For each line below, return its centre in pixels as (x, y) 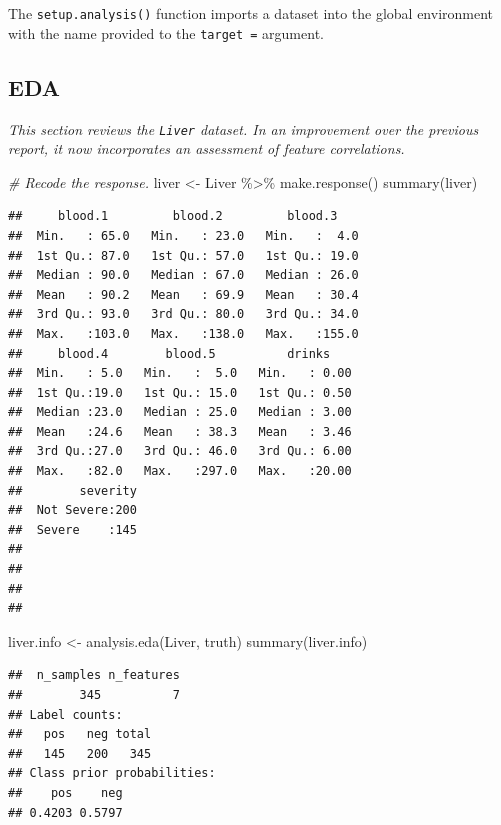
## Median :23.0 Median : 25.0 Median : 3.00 (180, 412)
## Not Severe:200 (72, 510)
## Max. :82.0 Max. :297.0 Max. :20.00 (180, 471)
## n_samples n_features (94, 675)
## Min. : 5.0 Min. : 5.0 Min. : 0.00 (180, 373)
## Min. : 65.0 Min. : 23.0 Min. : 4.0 (183, 235)
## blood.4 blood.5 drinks (169, 353)
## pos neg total (80, 734)
